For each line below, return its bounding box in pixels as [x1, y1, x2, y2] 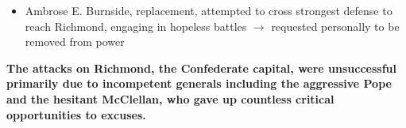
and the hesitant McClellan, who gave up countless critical [6, 90, 334, 107]
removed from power [25, 33, 125, 50]
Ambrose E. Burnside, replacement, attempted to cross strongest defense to [25, 2, 392, 18]
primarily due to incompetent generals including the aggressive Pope [6, 75, 392, 92]
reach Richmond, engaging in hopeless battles [25, 17, 247, 34]
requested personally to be [271, 17, 400, 34]
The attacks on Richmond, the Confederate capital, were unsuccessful [6, 59, 396, 76]
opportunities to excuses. [6, 106, 146, 122]
